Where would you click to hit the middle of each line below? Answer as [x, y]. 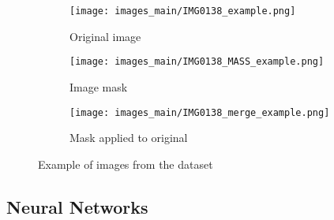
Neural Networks [77, 206]
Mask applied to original [129, 138]
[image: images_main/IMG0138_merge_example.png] [200, 112]
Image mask [99, 86]
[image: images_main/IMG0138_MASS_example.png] [197, 62]
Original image [105, 36]
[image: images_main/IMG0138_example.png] [183, 11]
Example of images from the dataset [126, 164]
